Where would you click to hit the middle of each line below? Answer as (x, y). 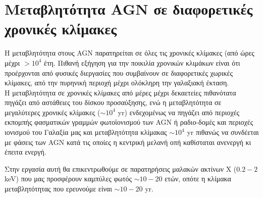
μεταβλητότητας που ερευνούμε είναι (58, 189)
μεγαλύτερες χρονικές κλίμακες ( (52, 112)
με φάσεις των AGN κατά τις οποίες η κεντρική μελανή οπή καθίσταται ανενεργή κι (128, 142)
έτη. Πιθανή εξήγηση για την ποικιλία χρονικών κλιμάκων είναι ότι (142, 62)
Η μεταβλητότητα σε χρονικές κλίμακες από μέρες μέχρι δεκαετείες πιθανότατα (120, 92)
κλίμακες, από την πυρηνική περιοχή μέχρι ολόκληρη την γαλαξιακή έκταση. (117, 83)
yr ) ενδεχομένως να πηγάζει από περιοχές (179, 112)
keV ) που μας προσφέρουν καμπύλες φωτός (68, 179)
